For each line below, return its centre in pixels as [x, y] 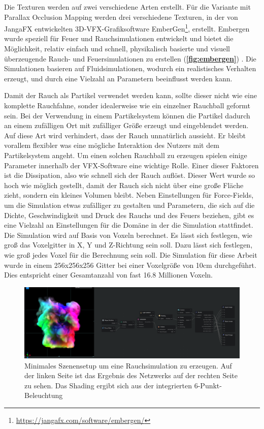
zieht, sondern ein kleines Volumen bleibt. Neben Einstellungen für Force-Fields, [129, 195]
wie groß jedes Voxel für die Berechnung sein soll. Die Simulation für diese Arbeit [131, 254]
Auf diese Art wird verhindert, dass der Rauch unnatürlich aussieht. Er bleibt [125, 135]
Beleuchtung [44, 395]
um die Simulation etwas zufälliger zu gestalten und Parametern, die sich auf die [129, 205]
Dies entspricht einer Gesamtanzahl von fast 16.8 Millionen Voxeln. [108, 275]
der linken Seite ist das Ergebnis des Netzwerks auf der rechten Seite [131, 375]
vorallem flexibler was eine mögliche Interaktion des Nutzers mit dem [112, 145]
